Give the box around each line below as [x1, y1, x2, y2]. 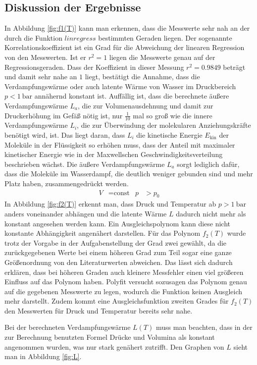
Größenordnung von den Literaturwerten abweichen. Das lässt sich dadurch [4, 257, 233, 267]
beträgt [223, 61, 246, 72]
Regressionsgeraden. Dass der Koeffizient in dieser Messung [4, 61, 184, 72]
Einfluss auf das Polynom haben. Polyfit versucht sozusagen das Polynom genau [4, 276, 247, 287]
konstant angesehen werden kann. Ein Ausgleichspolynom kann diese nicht [4, 218, 231, 228]
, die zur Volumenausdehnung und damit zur [77, 100, 213, 110]
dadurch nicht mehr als [176, 208, 246, 218]
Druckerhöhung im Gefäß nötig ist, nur [4, 110, 123, 120]
